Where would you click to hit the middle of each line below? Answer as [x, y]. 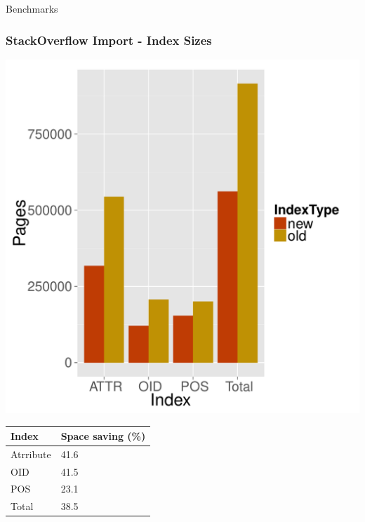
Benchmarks [32, 8]
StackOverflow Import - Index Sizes [109, 40]
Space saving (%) [103, 435]
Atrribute [31, 454]
